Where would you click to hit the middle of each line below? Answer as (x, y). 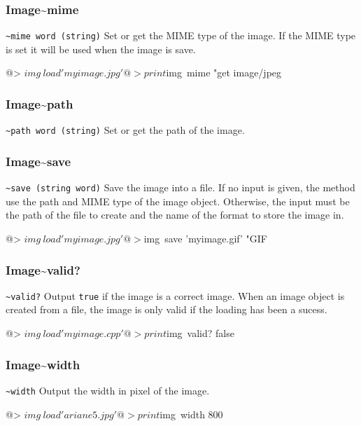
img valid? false (200, 333)
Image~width (43, 364)
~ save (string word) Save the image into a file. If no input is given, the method (180, 187)
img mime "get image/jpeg (224, 73)
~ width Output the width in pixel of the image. (108, 390)
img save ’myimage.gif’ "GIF (206, 238)
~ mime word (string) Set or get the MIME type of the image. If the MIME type (181, 35)
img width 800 (191, 414)
